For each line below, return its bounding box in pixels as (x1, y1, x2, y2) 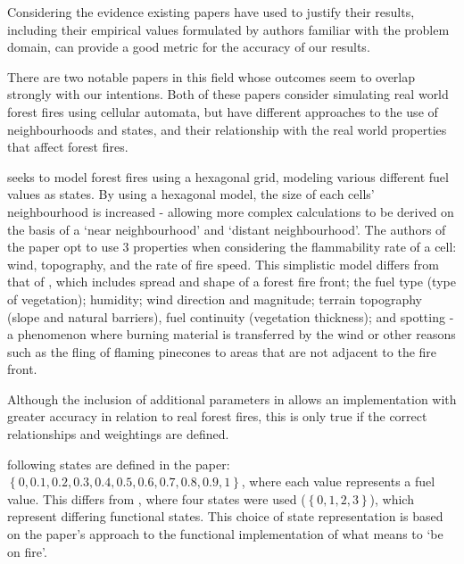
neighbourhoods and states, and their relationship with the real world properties (7, 120, 447, 138)
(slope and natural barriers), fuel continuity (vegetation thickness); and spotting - (7, 307, 454, 326)
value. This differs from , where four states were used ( (7, 489, 306, 508)
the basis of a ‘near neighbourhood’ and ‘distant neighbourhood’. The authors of (7, 220, 446, 238)
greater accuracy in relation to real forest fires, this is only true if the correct (7, 407, 427, 426)
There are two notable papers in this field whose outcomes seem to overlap (7, 67, 416, 86)
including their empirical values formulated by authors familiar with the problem (7, 20, 450, 38)
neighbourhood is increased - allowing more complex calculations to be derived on (7, 202, 454, 220)
